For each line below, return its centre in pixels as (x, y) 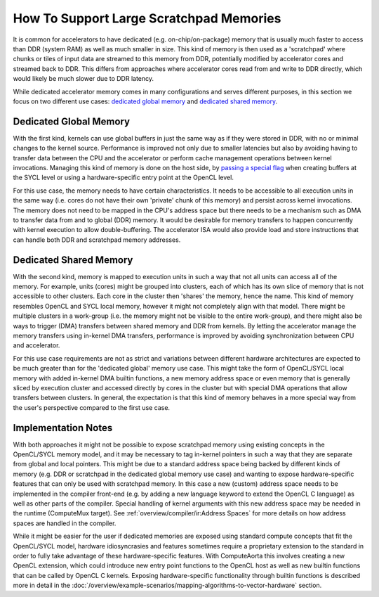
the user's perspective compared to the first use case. (92, 407)
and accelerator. (36, 345)
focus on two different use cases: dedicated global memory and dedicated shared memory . (145, 101)
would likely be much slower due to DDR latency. (84, 79)
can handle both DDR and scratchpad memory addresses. (97, 240)
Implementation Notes (63, 428)
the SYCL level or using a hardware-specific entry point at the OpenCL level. (124, 178)
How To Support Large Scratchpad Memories (147, 18)
